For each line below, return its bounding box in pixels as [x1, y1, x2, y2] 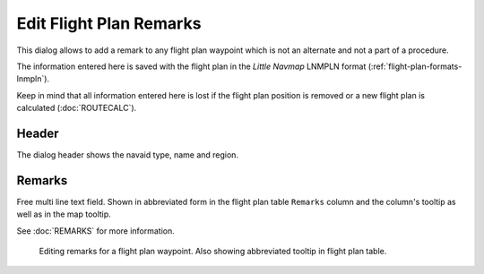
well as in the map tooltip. [16, 209, 111, 219]
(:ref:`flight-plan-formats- [367, 61, 462, 72]
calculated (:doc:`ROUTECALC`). [16, 103, 137, 114]
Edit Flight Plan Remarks [16, 13, 202, 33]
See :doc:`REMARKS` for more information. [16, 225, 175, 236]
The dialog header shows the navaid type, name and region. [16, 150, 239, 160]
